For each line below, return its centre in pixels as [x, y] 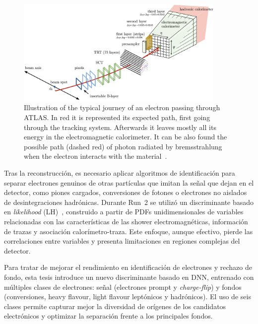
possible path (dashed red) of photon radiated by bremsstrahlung [123, 146]
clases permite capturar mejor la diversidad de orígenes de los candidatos [115, 306]
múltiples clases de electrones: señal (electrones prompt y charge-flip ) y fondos [123, 287]
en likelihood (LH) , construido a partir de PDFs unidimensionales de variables [124, 212]
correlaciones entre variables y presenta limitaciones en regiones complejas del [122, 241]
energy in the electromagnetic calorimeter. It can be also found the [126, 137]
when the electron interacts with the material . [96, 156]
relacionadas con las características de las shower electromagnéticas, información [126, 222]
